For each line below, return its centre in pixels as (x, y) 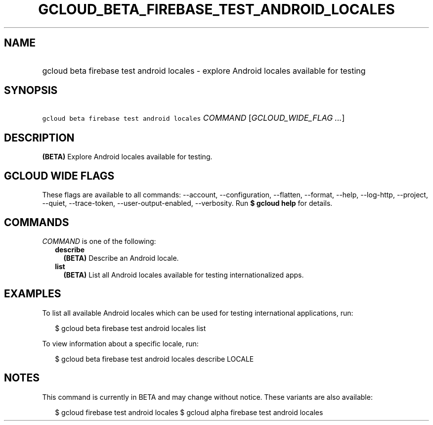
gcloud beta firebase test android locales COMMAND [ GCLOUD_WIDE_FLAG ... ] (194, 118)
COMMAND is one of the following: (99, 241)
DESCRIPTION (39, 138)
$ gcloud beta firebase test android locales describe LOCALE (154, 359)
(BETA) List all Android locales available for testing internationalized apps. (184, 275)
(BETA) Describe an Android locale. (121, 258)
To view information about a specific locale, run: (120, 343)
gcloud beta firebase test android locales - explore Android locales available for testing (204, 71)
